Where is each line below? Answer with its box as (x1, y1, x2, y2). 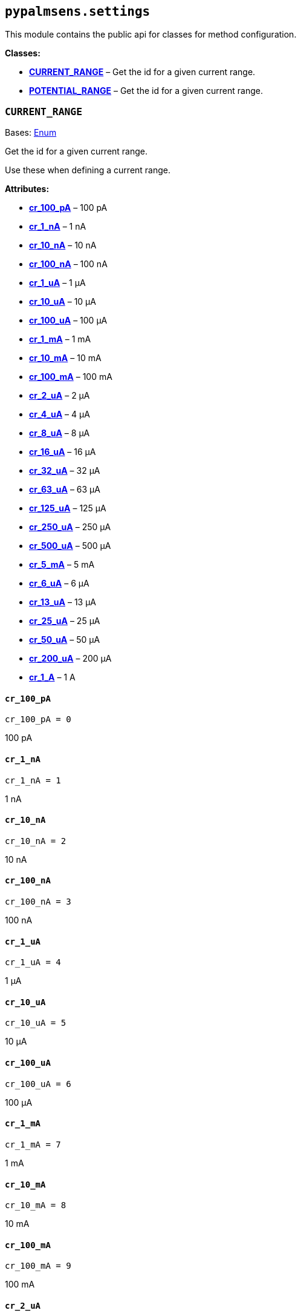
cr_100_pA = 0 (5, 714, 71, 725)
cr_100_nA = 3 (5, 897, 71, 907)
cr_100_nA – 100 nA (29, 259, 108, 270)
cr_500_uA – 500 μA (29, 540, 111, 551)
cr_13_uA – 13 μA (29, 597, 97, 608)
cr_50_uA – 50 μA (29, 634, 100, 645)
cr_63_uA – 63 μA (29, 484, 100, 495)
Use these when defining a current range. (5, 165, 171, 176)
